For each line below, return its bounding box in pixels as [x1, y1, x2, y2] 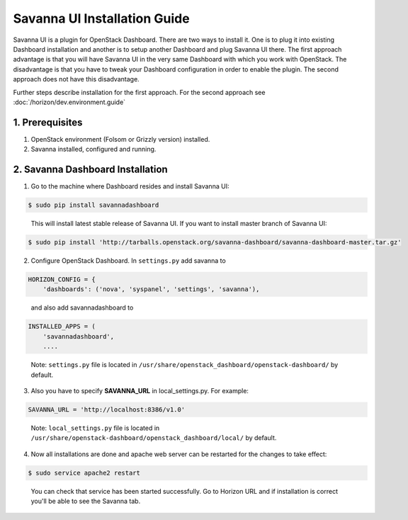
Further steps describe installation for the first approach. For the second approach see [13, 88, 266, 96]
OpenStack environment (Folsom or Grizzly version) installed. [30, 135, 210, 143]
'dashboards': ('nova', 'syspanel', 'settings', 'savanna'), [42, 286, 260, 293]
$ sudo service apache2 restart [28, 468, 141, 477]
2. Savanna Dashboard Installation [13, 164, 168, 175]
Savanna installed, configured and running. [30, 145, 157, 154]
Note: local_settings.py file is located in [30, 424, 160, 432]
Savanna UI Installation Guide [13, 11, 191, 26]
